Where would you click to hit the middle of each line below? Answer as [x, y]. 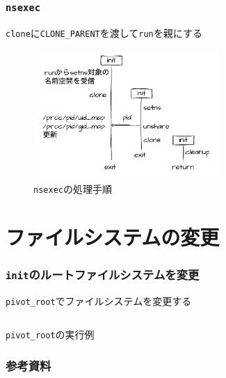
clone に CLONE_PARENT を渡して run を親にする [104, 32]
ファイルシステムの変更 [113, 237]
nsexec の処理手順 [73, 189]
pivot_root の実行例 [50, 334]
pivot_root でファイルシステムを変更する [99, 301]
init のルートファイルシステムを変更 [103, 275]
